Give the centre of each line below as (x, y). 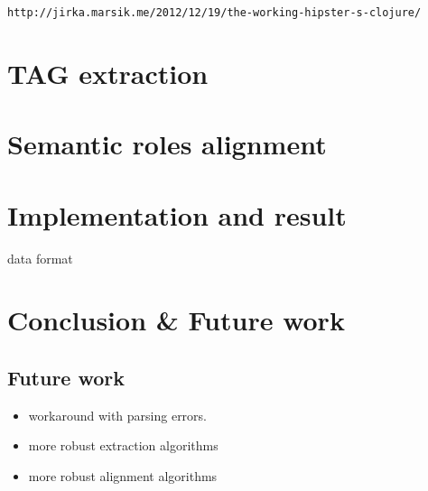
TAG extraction (108, 73)
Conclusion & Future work (176, 320)
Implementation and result (177, 214)
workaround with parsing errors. (118, 415)
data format (40, 258)
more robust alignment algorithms (123, 475)
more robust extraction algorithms (123, 445)
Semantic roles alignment (167, 144)
